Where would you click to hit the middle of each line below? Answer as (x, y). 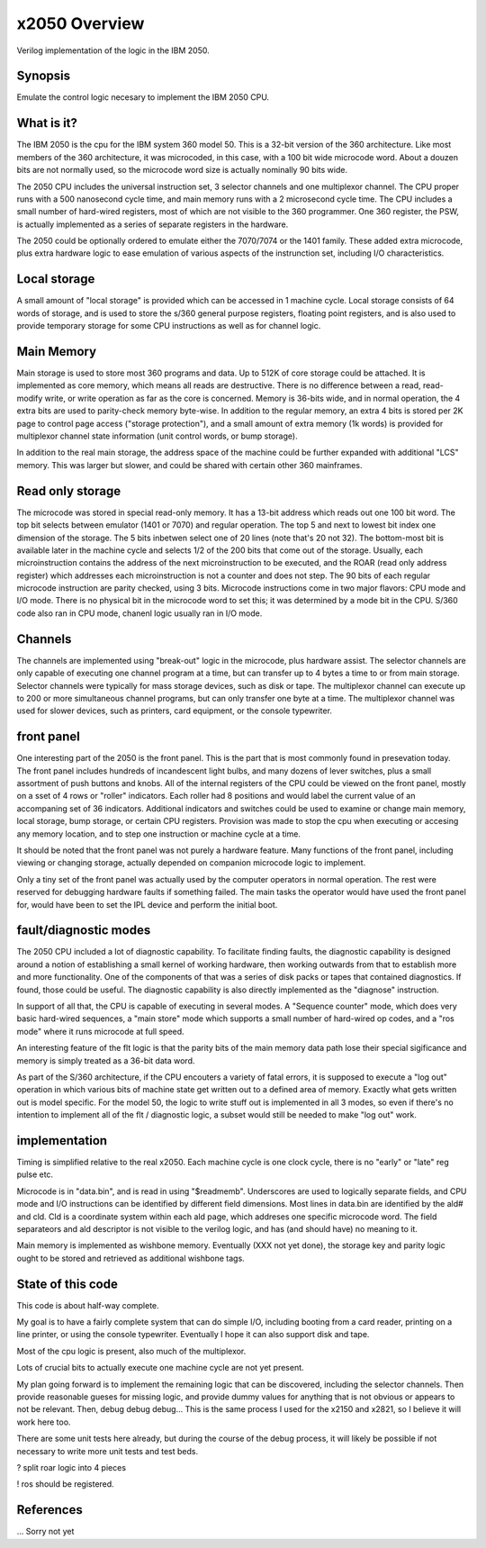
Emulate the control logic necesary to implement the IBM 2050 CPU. (143, 97)
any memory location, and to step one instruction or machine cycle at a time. (159, 834)
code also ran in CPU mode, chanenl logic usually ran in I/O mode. (139, 613)
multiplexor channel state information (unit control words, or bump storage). (157, 436)
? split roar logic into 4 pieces (71, 1467)
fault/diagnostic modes (84, 931)
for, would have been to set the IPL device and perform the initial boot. (147, 904)
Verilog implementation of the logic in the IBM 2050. (113, 50)
